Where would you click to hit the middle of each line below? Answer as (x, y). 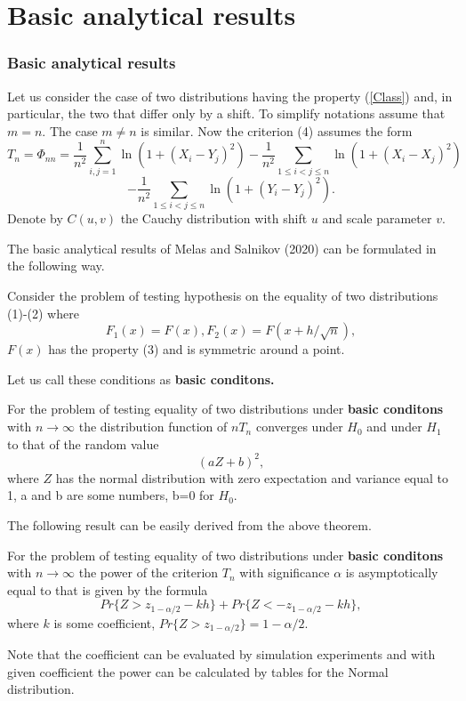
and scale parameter (377, 218)
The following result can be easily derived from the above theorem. (189, 524)
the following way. (56, 266)
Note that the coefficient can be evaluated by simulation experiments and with (221, 654)
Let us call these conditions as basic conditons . (141, 379)
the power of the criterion (149, 572)
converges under (299, 427)
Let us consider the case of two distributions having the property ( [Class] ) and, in (230, 96)
